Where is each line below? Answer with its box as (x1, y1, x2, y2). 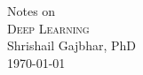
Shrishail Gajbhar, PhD (7, 36, 136, 55)
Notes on (7, 2, 56, 19)
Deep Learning (7, 19, 90, 37)
